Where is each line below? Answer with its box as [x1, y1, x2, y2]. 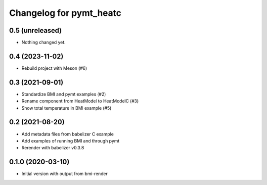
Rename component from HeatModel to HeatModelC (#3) [21, 98, 139, 104]
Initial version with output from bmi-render [21, 171, 108, 177]
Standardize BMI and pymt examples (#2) [21, 91, 106, 97]
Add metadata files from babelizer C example [21, 131, 114, 137]
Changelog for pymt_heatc [9, 7, 122, 18]
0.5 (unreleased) [9, 26, 62, 35]
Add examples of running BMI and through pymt [21, 138, 120, 143]
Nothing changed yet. [21, 40, 66, 46]
